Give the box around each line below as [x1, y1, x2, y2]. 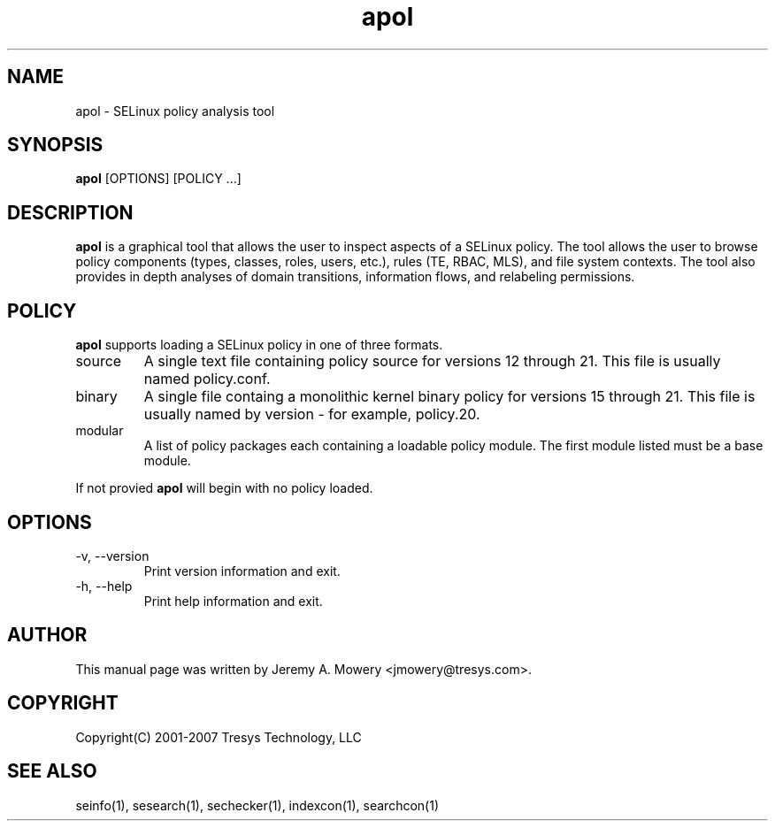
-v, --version [75, 548, 150, 563]
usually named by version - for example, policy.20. [143, 405, 480, 424]
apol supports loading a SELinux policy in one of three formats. [75, 337, 443, 353]
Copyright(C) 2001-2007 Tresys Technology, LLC [75, 729, 362, 745]
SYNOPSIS [7, 134, 104, 157]
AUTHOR [7, 624, 88, 647]
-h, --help [75, 578, 133, 594]
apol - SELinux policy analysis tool [75, 103, 275, 119]
